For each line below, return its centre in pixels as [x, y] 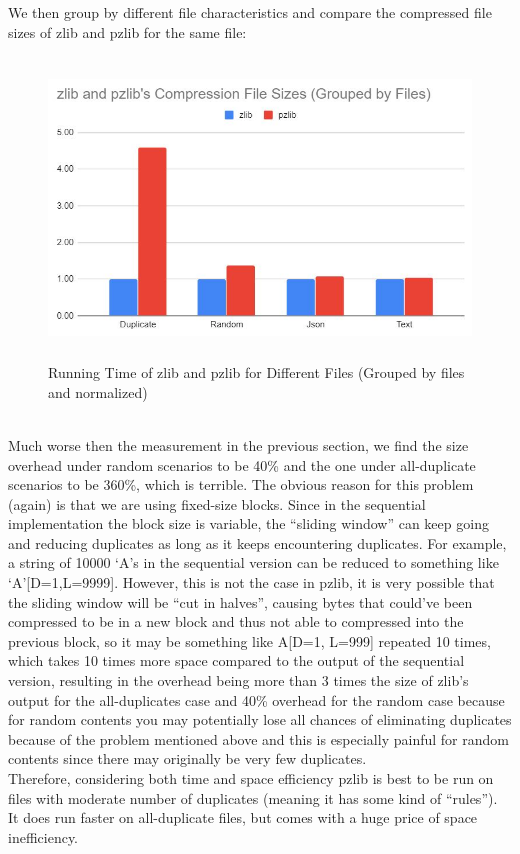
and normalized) [98, 391]
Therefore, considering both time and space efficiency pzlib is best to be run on [251, 778]
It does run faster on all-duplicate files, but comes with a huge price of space [243, 817]
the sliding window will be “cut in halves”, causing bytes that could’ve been [240, 601]
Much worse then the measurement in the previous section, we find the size [238, 444]
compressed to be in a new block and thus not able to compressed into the [236, 621]
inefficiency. [43, 836]
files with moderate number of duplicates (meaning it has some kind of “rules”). [253, 797]
